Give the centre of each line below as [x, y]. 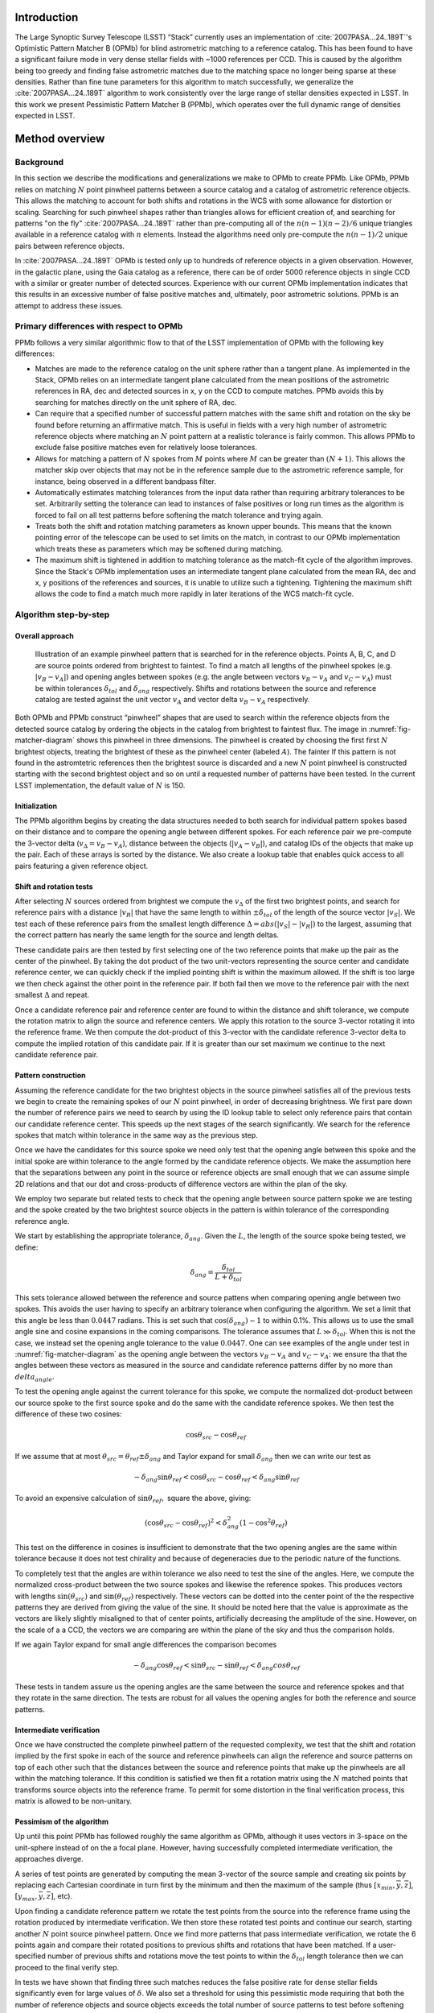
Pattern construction [50, 1076]
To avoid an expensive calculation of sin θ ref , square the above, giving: [133, 1499]
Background [39, 163]
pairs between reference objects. [70, 246]
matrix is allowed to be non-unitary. [74, 1801]
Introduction [47, 17]
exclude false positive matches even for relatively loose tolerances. [146, 448]
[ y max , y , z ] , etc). [44, 1897]
